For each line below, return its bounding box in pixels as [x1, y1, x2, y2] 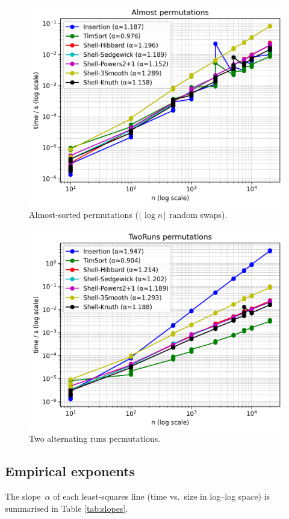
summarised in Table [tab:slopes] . [5, 501, 128, 514]
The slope [5, 490, 41, 503]
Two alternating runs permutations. [29, 432, 161, 445]
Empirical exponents [5, 462, 135, 480]
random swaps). [169, 208, 228, 220]
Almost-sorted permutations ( [29, 208, 138, 220]
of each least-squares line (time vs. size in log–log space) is [53, 490, 270, 503]
